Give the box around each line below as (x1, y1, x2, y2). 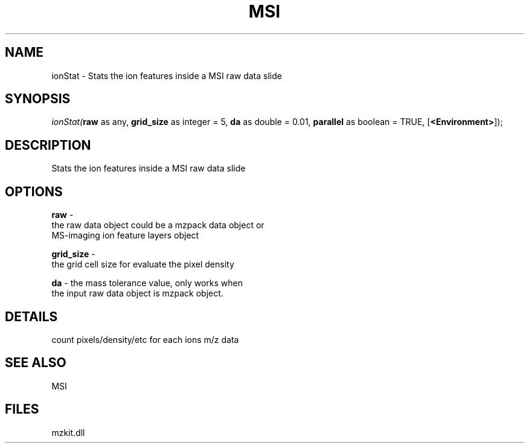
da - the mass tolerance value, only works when (51, 278, 243, 289)
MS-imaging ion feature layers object (51, 230, 199, 241)
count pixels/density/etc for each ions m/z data (51, 334, 239, 345)
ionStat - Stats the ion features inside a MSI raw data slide (51, 70, 282, 81)
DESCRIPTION (5, 137, 91, 153)
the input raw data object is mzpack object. (51, 288, 223, 299)
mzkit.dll (51, 427, 85, 438)
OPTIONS (5, 184, 63, 199)
